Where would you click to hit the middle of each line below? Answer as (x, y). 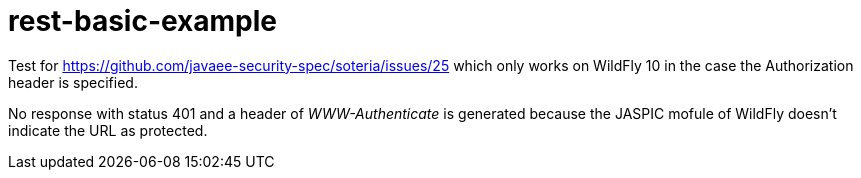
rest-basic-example (143, 21)
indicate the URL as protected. (108, 130)
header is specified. (73, 82)
